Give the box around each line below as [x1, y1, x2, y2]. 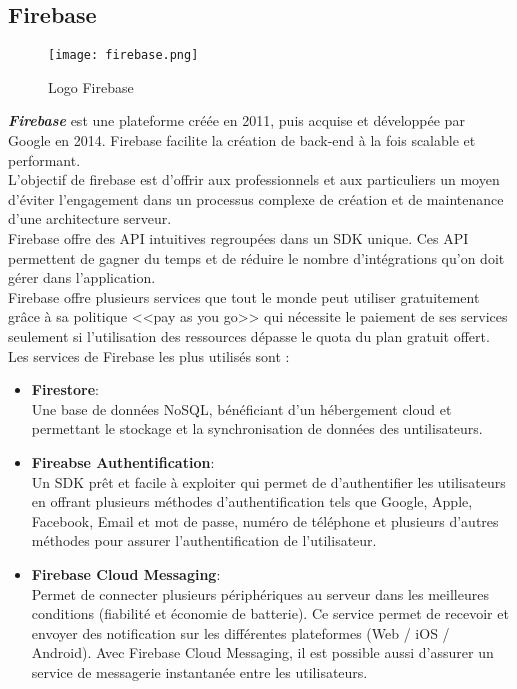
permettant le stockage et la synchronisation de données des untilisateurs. [31, 418, 483, 439]
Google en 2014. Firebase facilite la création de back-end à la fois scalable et [8, 130, 476, 151]
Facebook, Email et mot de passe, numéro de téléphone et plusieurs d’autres [31, 510, 499, 531]
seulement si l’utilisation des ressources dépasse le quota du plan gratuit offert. [8, 325, 490, 346]
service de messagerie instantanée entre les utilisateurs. [31, 661, 368, 682]
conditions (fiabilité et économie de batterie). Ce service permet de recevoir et [31, 603, 509, 624]
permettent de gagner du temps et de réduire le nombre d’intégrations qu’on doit [8, 247, 505, 268]
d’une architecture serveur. [8, 208, 172, 229]
